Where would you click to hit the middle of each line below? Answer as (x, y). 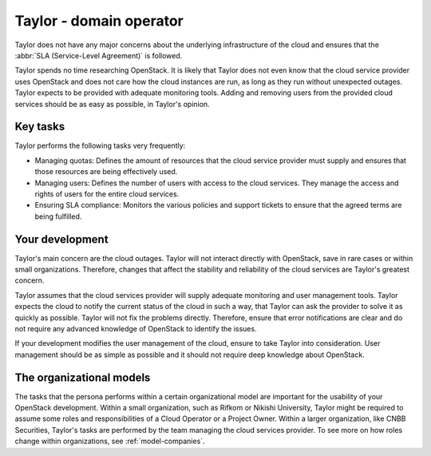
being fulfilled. (58, 216)
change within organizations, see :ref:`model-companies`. (110, 441)
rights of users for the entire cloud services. (107, 194)
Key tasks (40, 127)
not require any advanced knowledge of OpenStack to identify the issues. (136, 329)
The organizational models (83, 377)
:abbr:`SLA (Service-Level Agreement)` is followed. (99, 55)
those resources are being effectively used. (106, 172)
